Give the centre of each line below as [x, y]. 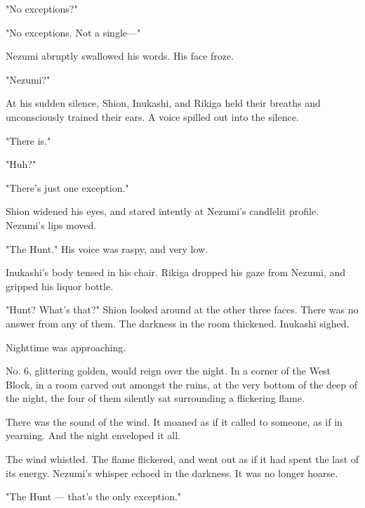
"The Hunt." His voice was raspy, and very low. [107, 248]
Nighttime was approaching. [66, 347]
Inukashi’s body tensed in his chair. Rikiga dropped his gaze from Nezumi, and [176, 272]
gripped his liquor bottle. [60, 286]
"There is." [28, 140]
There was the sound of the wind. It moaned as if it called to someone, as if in [174, 421]
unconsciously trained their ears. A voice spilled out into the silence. [152, 116]
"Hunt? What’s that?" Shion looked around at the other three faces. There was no [182, 310]
